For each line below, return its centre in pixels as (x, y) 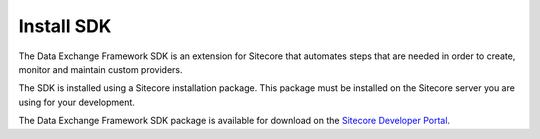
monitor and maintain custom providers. (101, 69)
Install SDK (65, 26)
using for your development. (76, 102)
